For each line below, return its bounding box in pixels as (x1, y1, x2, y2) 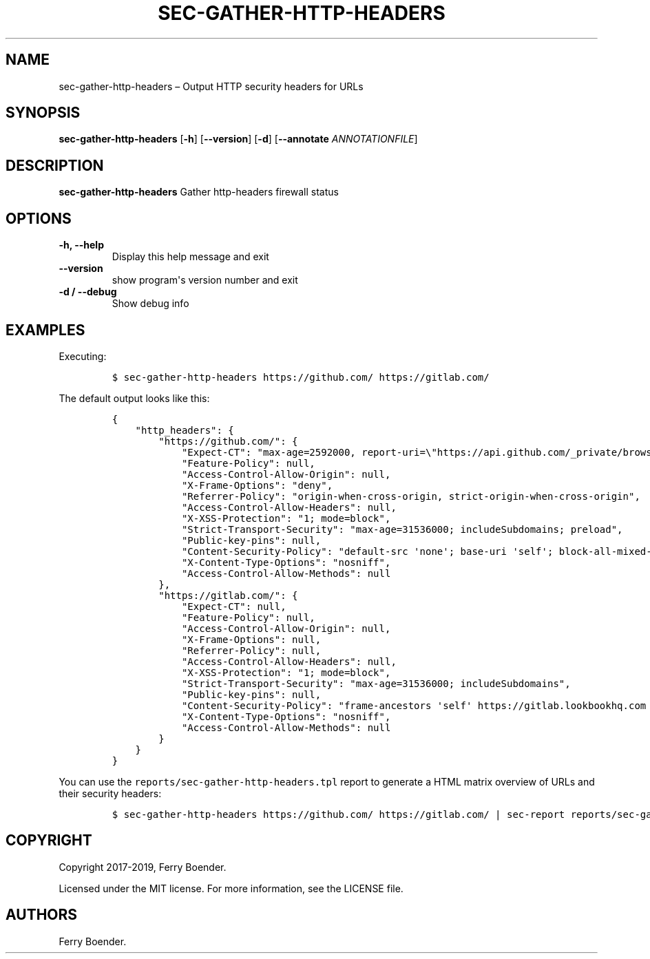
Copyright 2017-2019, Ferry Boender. (59, 861, 227, 873)
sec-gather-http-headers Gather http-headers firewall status (59, 186, 339, 198)
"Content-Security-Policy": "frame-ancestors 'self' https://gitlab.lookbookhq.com (181, 699, 647, 711)
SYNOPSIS (6, 104, 81, 122)
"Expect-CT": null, (181, 600, 286, 612)
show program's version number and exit (112, 274, 298, 286)
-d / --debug (59, 286, 117, 298)
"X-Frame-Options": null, (181, 633, 322, 645)
